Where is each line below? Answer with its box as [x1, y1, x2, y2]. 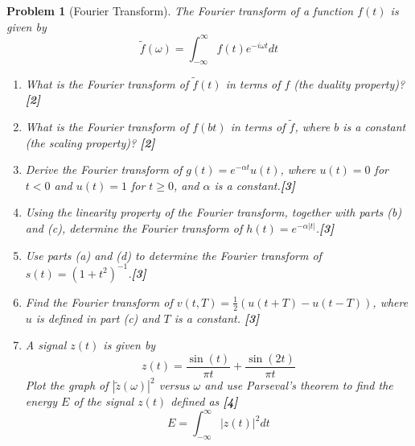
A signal [25, 337, 67, 353]
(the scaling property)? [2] [25, 134, 155, 151]
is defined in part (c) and [35, 309, 160, 326]
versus [158, 377, 190, 394]
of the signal [73, 393, 134, 410]
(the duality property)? [294, 75, 405, 92]
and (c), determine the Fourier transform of [25, 220, 243, 237]
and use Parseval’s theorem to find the [204, 377, 393, 394]
